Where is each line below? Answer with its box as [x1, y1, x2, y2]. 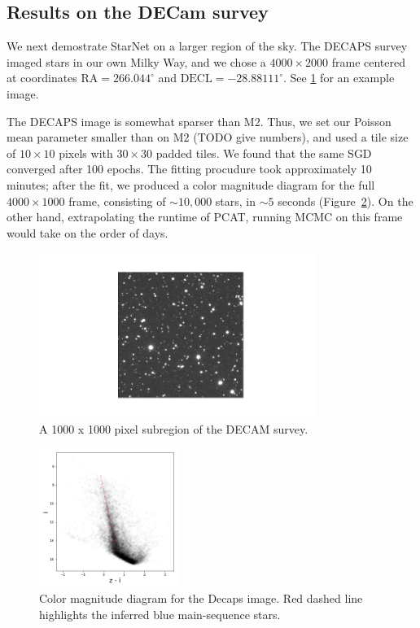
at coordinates [7, 69, 77, 86]
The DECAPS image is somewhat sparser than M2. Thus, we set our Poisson [7, 112, 392, 129]
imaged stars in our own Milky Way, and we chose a [7, 53, 266, 70]
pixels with [59, 144, 113, 161]
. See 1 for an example [283, 69, 395, 86]
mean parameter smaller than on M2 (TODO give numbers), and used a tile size [7, 129, 409, 146]
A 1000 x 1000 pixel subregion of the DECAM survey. [39, 421, 308, 438]
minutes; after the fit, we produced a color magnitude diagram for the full [7, 176, 375, 193]
